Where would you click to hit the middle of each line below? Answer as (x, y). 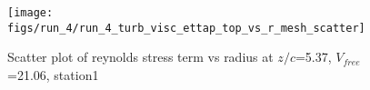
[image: (30, 13)
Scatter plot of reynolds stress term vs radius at (140, 57)
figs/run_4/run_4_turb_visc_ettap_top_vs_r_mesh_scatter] (186, 28)
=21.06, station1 (53, 74)
